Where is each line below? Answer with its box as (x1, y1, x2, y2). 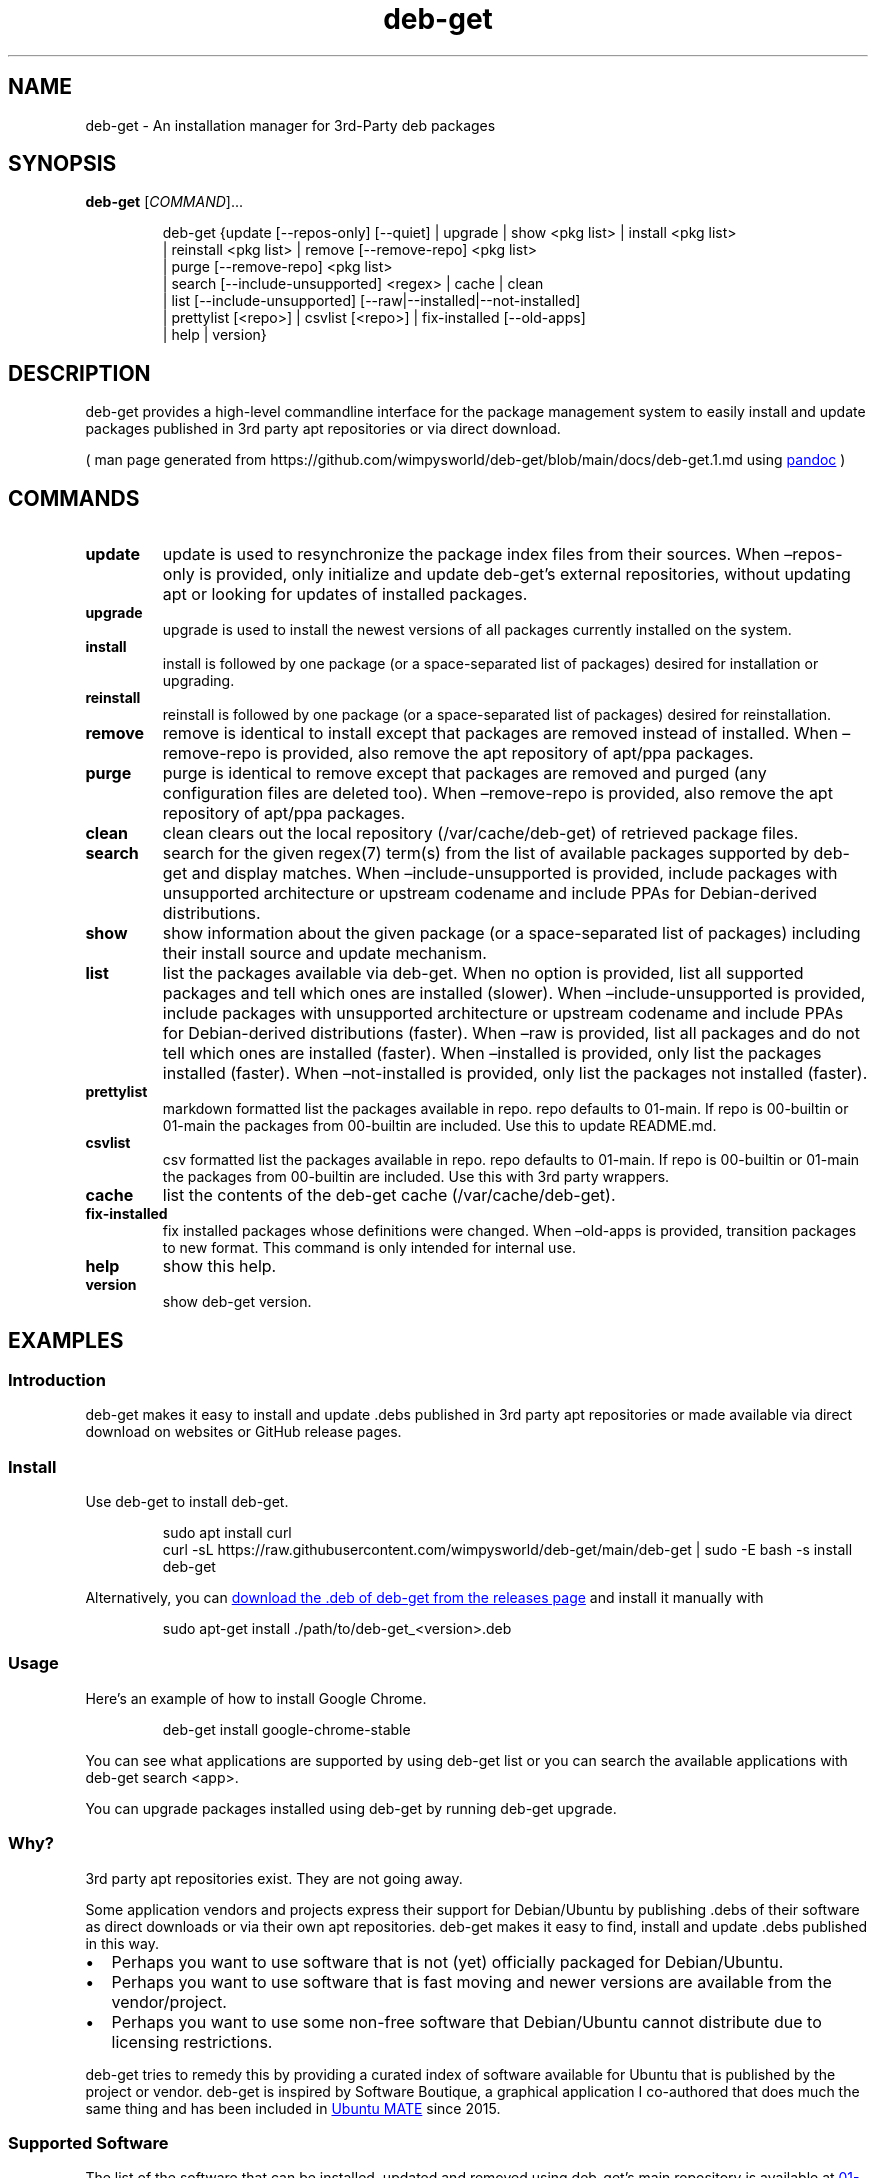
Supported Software (8, 2132, 169, 2153)
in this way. (85, 1934, 159, 1952)
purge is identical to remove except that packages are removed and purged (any (162, 763, 767, 784)
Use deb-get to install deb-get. (85, 1493, 289, 1511)
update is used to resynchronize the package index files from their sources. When (162, 544, 780, 565)
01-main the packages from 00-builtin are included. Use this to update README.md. (162, 1117, 717, 1135)
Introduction (8, 1369, 106, 1390)
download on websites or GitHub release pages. (85, 1423, 402, 1441)
